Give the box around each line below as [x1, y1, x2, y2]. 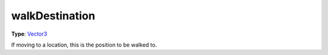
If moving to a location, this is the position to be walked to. [11, 41, 157, 48]
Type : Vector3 [11, 30, 47, 37]
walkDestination [11, 9, 95, 22]
